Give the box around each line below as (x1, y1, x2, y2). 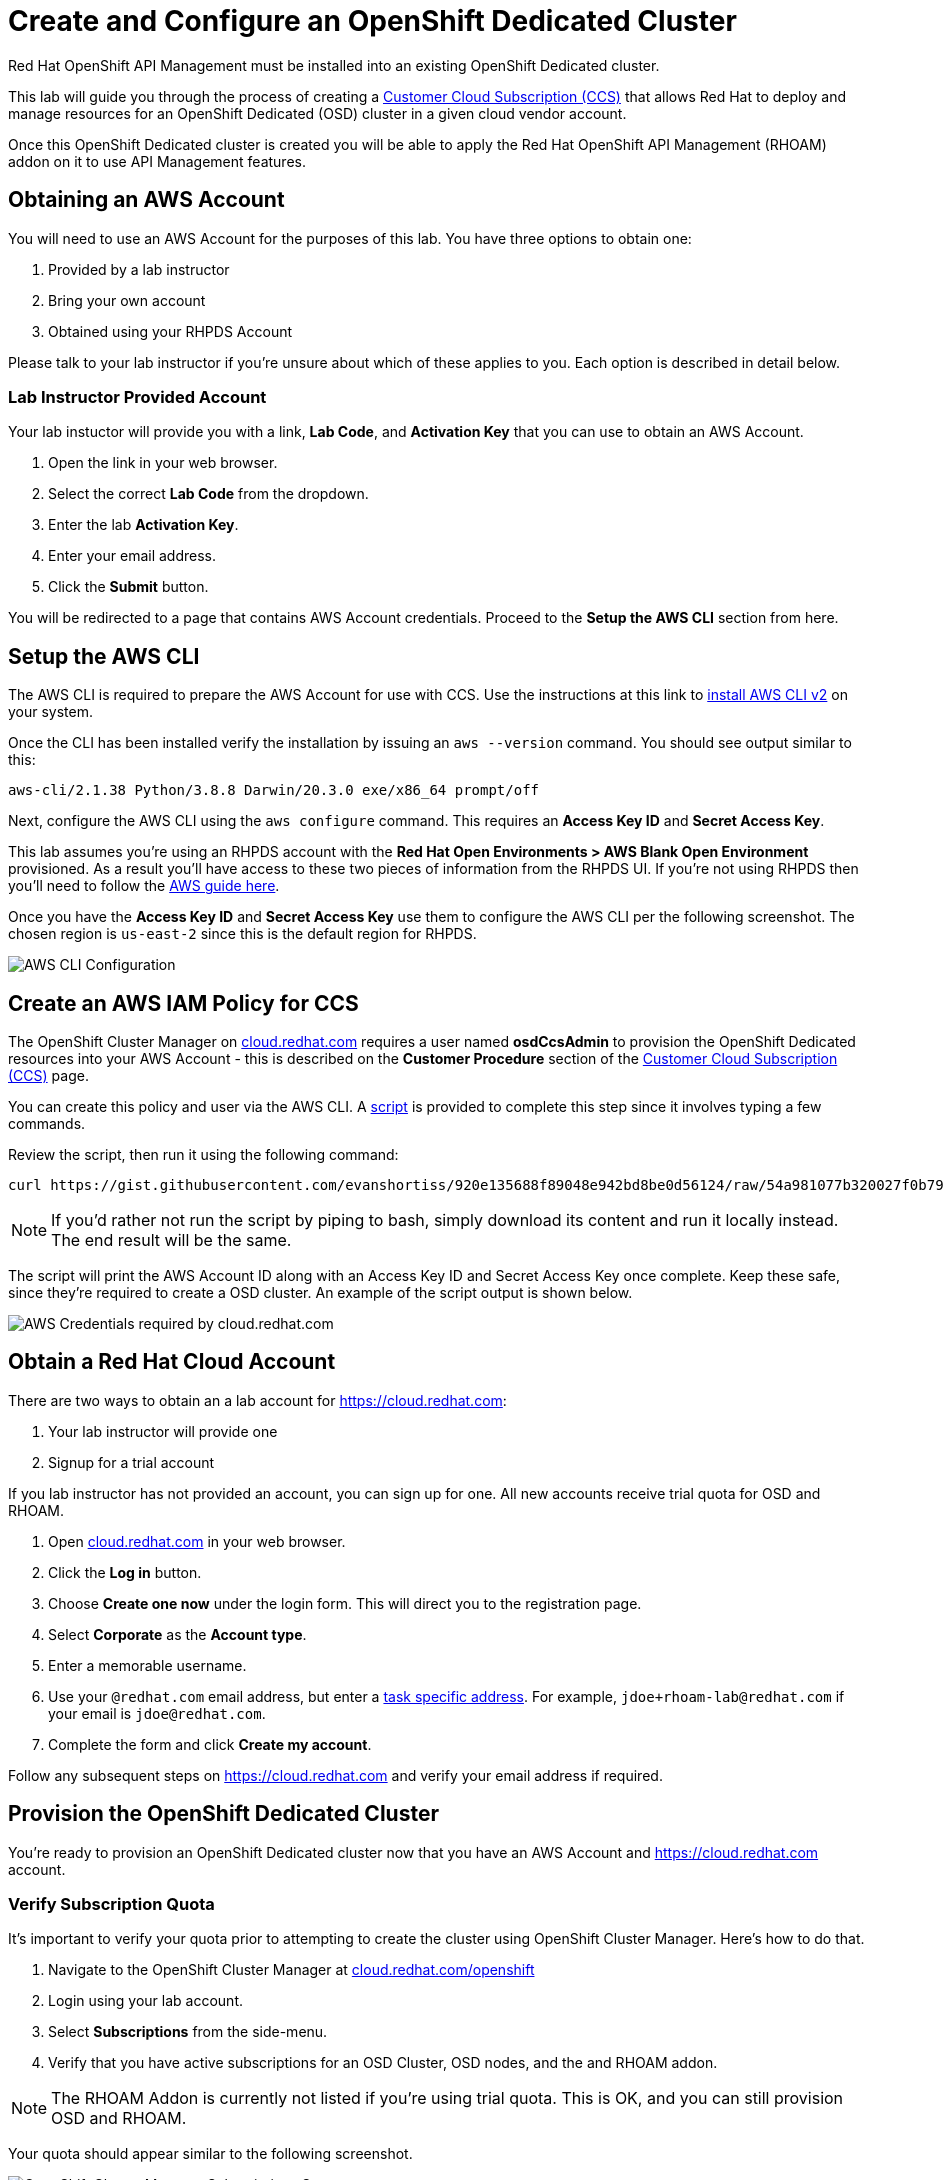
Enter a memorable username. (48, 1656, 247, 1674)
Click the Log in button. (48, 1563, 202, 1581)
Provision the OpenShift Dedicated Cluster (8, 1801, 439, 1827)
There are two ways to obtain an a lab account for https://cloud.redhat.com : (8, 1391, 507, 1409)
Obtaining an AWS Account (8, 187, 285, 213)
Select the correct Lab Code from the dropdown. (48, 485, 369, 503)
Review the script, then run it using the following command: (8, 1146, 399, 1164)
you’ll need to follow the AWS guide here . (8, 877, 280, 895)
